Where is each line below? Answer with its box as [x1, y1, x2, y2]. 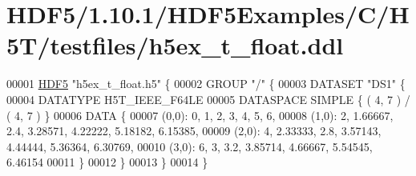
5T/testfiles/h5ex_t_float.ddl [6, 29, 344, 62]
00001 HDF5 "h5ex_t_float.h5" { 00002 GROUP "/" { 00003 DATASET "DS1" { [6, 75, 406, 92]
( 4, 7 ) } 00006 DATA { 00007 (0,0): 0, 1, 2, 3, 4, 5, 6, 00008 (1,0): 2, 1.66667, [6, 106, 394, 123]
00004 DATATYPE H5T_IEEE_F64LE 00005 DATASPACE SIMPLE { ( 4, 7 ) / [6, 90, 410, 107]
